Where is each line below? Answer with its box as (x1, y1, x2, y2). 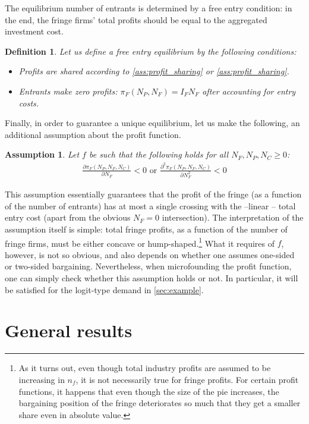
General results (5, 318, 133, 343)
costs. (18, 96, 39, 109)
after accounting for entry (202, 84, 296, 97)
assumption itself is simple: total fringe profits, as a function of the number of (5, 222, 288, 235)
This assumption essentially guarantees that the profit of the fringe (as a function (5, 188, 302, 200)
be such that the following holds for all (89, 148, 229, 161)
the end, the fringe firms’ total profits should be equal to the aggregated (5, 13, 267, 26)
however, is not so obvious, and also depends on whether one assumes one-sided (5, 248, 295, 260)
